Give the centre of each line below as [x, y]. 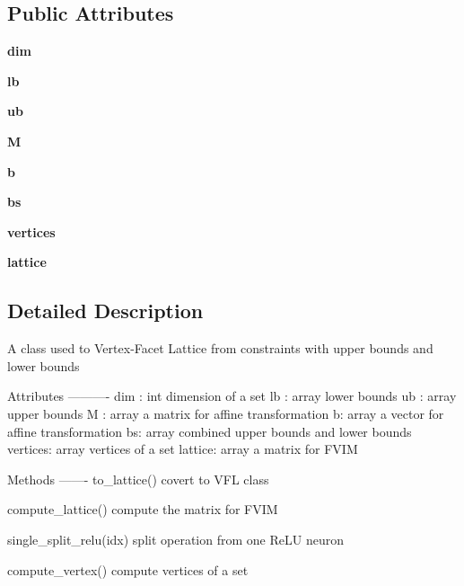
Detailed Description [105, 311]
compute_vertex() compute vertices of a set [128, 569]
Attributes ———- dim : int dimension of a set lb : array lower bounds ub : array [232, 396]
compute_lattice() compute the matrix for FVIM [143, 509]
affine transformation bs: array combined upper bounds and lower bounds [210, 431]
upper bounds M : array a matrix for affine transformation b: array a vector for [226, 413]
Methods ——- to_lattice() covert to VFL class [138, 479]
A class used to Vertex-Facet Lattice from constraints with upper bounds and [220, 348]
